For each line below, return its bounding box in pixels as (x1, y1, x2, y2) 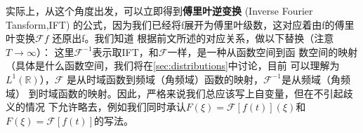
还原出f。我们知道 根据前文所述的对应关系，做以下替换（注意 (52, 31, 334, 45)
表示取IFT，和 (92, 44, 159, 59)
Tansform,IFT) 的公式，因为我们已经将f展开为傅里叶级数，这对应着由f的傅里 (6, 17, 355, 31)
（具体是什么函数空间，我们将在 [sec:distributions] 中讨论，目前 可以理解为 (6, 58, 340, 73)
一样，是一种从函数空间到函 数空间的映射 (167, 44, 358, 59)
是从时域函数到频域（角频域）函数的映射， (66, 71, 263, 86)
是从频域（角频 (281, 71, 350, 86)
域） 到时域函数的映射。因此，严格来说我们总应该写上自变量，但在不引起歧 (6, 85, 353, 100)
